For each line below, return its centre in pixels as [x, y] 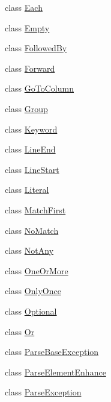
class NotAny [29, 250]
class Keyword [31, 129]
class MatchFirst [35, 209]
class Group [26, 108]
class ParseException [43, 392]
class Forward [30, 68]
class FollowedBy [36, 48]
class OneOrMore [37, 270]
